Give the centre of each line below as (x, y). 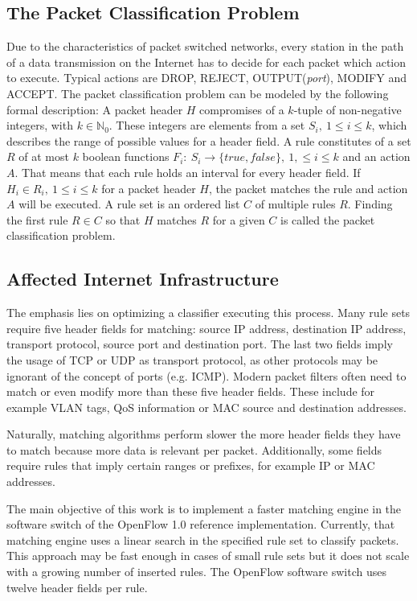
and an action (376, 156)
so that (123, 219)
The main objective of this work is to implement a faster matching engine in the (204, 508)
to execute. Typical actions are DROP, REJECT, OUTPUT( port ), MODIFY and (206, 78)
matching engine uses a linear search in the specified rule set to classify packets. (203, 539)
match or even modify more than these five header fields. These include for (191, 391)
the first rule (37, 219)
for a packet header (149, 188)
